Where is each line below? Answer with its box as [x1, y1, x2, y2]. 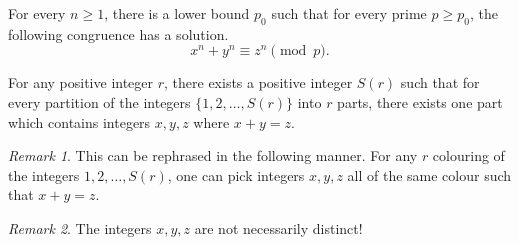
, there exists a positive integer [164, 72, 353, 93]
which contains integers [8, 111, 151, 132]
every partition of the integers [8, 91, 191, 112]
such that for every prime [271, 3, 427, 23]
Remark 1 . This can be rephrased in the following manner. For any [8, 145, 418, 166]
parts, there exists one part [337, 91, 503, 112]
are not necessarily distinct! [194, 217, 363, 238]
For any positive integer [8, 72, 154, 93]
